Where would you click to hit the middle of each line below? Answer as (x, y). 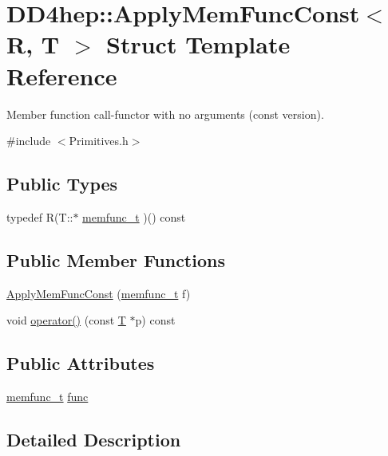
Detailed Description (94, 440)
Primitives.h (99, 141)
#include (29, 141)
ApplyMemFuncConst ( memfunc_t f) (99, 293)
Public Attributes (81, 363)
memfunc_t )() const (134, 216)
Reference (62, 75)
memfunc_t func (48, 397)
